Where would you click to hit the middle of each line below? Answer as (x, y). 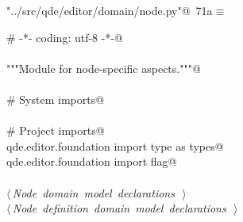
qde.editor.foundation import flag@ (92, 161)
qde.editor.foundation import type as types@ (115, 145)
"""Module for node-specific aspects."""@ (104, 68)
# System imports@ (56, 99)
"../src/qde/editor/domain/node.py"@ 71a (110, 10)
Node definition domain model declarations (119, 208)
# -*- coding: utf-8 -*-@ (65, 37)
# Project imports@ (56, 130)
